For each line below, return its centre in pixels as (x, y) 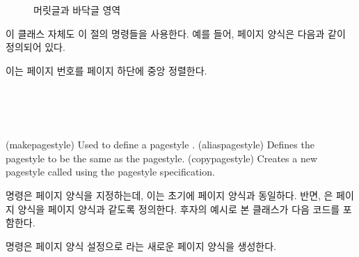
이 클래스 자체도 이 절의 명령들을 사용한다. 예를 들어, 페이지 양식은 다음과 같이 (176, 33)
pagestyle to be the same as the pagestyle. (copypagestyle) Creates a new (162, 158)
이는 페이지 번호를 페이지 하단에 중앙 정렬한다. (106, 70)
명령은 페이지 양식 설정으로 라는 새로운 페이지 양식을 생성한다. (141, 246)
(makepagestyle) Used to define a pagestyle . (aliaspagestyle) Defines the (160, 145)
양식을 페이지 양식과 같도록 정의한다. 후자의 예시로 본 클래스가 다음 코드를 (179, 209)
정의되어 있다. (35, 47)
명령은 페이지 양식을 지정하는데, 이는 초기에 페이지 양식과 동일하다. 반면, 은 (169, 195)
